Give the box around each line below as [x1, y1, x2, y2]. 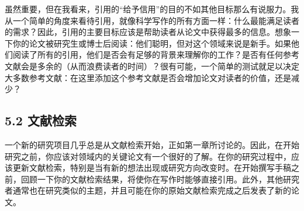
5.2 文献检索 [5, 111, 77, 129]
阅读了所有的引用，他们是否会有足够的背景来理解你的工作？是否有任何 [12, 48, 283, 61]
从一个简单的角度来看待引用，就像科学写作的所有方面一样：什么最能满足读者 [5, 14, 299, 26]
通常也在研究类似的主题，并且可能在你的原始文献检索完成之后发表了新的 [12, 184, 291, 196]
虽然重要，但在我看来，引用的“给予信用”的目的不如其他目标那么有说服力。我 [5, 3, 299, 15]
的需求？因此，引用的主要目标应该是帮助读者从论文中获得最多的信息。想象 [5, 26, 291, 38]
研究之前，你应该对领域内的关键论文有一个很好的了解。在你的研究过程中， [5, 150, 291, 162]
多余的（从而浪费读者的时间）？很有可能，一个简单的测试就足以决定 [37, 59, 299, 72]
